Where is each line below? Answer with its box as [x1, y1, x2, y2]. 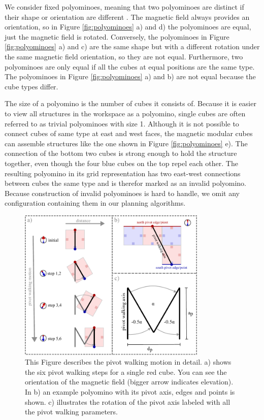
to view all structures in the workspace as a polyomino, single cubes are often [5, 108, 246, 118]
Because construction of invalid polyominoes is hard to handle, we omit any [5, 187, 240, 198]
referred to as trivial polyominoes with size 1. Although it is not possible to [5, 118, 239, 128]
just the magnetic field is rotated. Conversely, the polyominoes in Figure [5, 31, 229, 42]
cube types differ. [5, 81, 58, 91]
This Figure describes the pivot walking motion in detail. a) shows [25, 357, 232, 367]
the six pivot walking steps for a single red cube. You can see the [25, 366, 227, 377]
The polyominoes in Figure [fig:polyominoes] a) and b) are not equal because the [5, 71, 256, 82]
